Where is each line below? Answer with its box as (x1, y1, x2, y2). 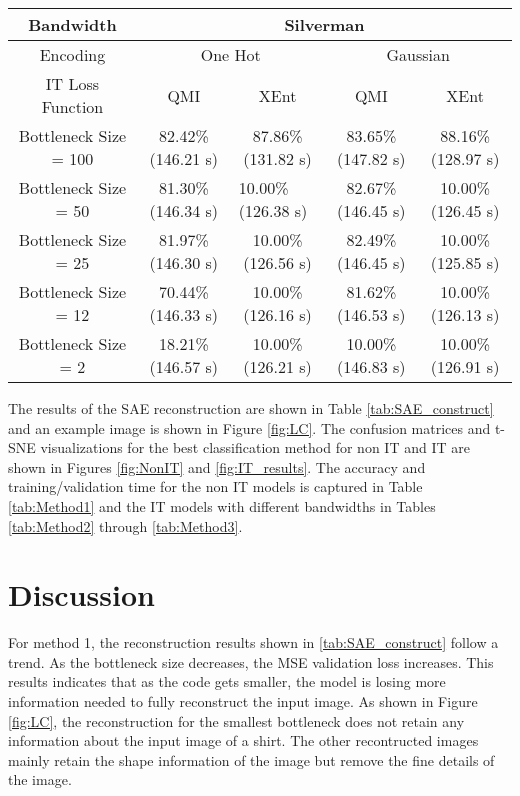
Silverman (284, 13, 365, 36)
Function (41, 95, 104, 118)
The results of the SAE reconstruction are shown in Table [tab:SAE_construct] (8, 398, 494, 418)
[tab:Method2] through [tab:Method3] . (8, 515, 243, 536)
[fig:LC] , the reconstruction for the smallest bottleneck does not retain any (8, 710, 465, 731)
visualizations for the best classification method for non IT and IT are (40, 437, 470, 458)
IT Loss (45, 72, 100, 95)
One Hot (200, 43, 261, 66)
